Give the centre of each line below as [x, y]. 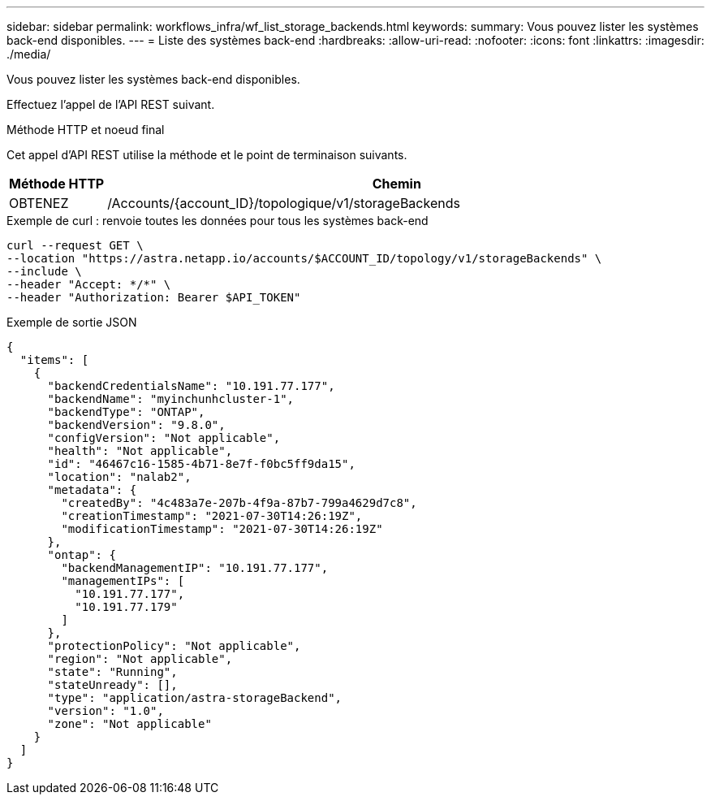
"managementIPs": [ [123, 581]
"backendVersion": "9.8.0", [136, 425]
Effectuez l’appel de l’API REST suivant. [111, 104]
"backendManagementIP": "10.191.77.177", [195, 568]
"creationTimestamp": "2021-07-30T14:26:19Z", [212, 516]
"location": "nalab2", [119, 477]
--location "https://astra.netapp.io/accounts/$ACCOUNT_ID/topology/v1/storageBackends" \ [304, 258]
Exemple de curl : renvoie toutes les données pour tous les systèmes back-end [218, 221]
